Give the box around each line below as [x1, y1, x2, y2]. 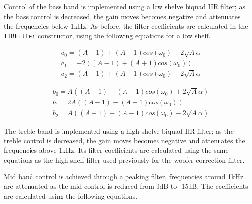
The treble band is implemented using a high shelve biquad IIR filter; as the [4, 126, 234, 136]
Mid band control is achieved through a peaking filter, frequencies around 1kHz [4, 171, 244, 181]
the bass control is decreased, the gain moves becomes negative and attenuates [4, 11, 241, 21]
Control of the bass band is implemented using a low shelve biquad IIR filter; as [4, 1, 245, 11]
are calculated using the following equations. [4, 190, 138, 201]
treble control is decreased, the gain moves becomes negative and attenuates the [4, 135, 245, 145]
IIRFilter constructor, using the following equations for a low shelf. [4, 30, 211, 40]
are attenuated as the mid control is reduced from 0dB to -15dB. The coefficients [4, 181, 248, 191]
